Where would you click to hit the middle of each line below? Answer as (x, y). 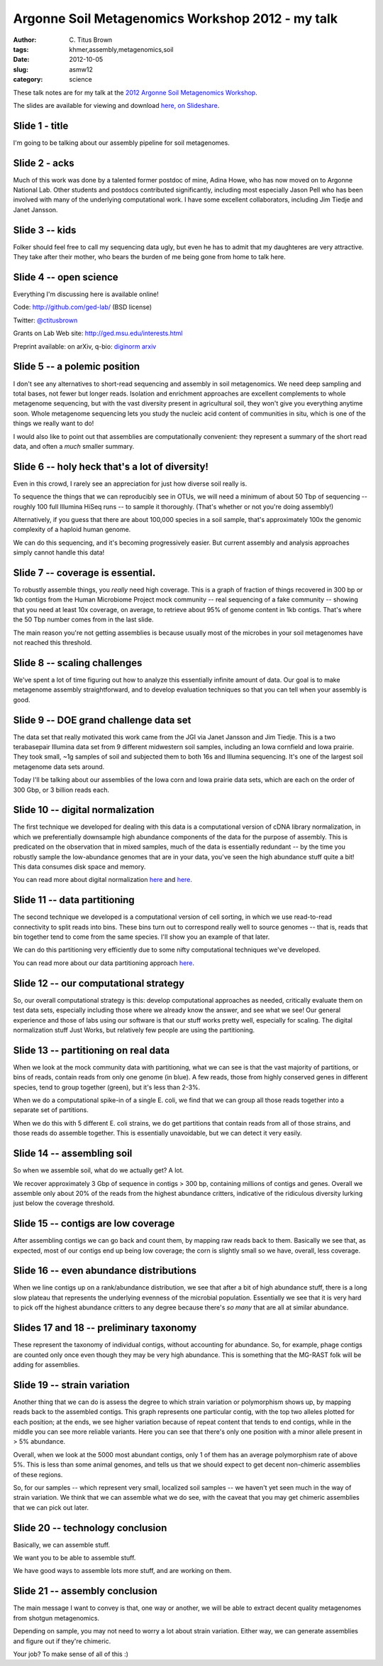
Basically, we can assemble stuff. (61, 1545)
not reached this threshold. (52, 642)
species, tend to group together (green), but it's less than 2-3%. (107, 1087)
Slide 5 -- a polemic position (77, 367)
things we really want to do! (54, 423)
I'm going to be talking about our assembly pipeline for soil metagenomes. (121, 143)
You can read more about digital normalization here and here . (103, 880)
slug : (21, 69)
